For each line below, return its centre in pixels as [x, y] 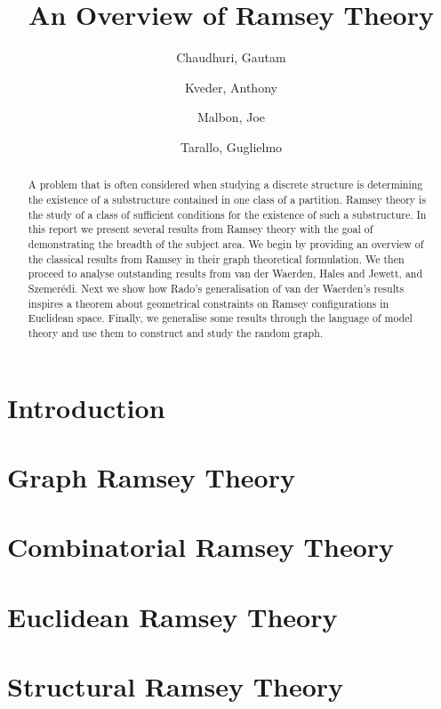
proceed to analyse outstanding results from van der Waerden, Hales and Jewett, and [225, 274]
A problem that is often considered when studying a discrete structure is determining [225, 185]
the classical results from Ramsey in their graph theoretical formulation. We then [216, 258]
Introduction [86, 407]
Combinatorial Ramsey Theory [201, 547]
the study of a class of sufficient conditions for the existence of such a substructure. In [227, 214]
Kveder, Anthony [231, 87]
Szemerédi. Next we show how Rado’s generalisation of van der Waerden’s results [216, 288]
